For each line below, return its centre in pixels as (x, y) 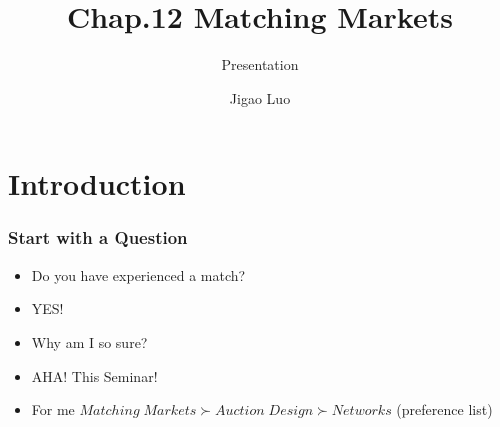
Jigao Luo (260, 97)
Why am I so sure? (89, 341)
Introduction (97, 183)
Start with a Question (98, 237)
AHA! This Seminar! (94, 375)
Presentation (260, 64)
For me (53, 409)
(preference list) (444, 409)
